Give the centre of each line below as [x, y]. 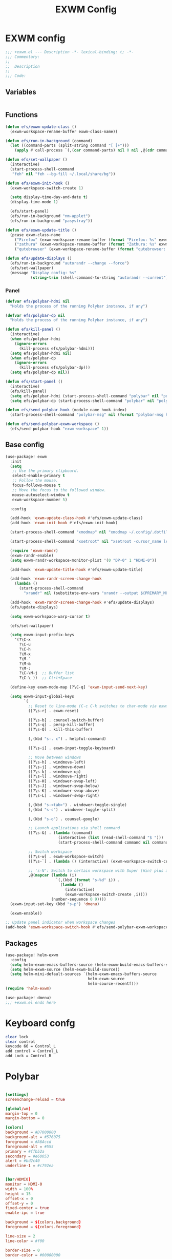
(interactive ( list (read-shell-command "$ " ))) [111, 838]
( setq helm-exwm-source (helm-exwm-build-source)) [65, 969]
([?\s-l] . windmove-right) [58, 776]
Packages [21, 943]
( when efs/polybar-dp [33, 358]
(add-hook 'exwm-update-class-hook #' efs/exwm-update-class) [77, 518]
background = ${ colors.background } [43, 1222]
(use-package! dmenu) [28, 998]
